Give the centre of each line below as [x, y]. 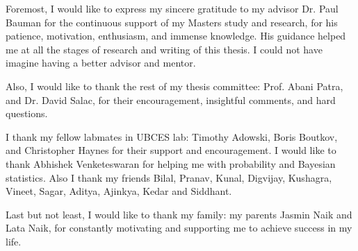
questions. [27, 113]
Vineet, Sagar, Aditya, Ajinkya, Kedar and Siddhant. [119, 191]
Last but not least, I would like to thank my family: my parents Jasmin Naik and [179, 214]
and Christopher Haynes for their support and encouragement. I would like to [171, 150]
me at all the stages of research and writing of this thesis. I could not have [164, 49]
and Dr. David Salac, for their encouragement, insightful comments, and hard [171, 99]
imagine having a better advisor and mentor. [101, 63]
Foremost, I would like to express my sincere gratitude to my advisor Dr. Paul [172, 8]
